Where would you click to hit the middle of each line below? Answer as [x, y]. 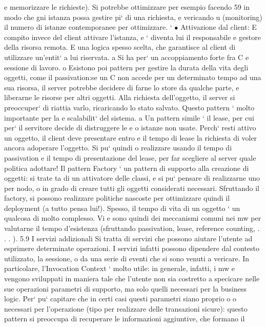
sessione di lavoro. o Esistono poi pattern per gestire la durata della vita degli [126, 67]
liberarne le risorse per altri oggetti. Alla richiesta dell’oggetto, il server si [120, 97]
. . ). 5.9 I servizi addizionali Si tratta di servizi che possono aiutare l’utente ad [128, 238]
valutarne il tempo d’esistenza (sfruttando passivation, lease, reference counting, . [132, 228]
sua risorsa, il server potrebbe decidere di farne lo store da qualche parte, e [122, 87]
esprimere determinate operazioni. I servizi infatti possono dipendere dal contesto [132, 248]
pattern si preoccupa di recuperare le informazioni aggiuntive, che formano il [125, 319]
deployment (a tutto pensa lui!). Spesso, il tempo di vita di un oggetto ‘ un [122, 208]
